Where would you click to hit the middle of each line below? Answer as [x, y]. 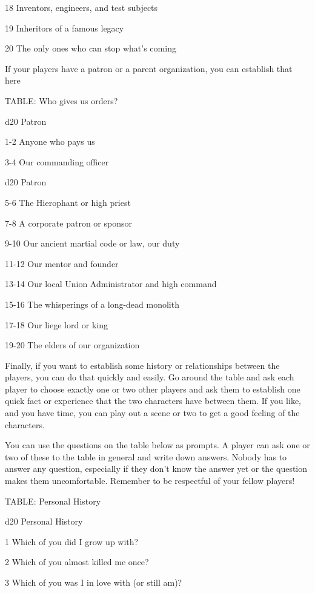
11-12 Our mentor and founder [62, 263]
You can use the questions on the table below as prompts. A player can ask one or [157, 445]
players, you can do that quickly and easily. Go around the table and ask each [150, 377]
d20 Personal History [44, 521]
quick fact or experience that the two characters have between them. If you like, [153, 401]
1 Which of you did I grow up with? [72, 541]
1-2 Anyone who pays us [50, 141]
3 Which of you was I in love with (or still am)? [94, 582]
